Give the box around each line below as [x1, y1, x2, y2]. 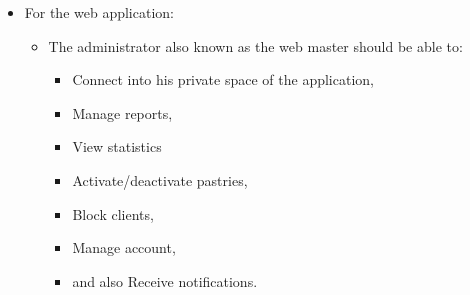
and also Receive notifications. [72, 270, 258, 291]
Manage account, [72, 237, 176, 258]
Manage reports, [72, 102, 173, 123]
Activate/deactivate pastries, [72, 169, 248, 190]
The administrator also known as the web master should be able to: [48, 35, 463, 56]
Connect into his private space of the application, [72, 69, 374, 90]
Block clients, [72, 203, 154, 224]
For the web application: [24, 2, 174, 22]
